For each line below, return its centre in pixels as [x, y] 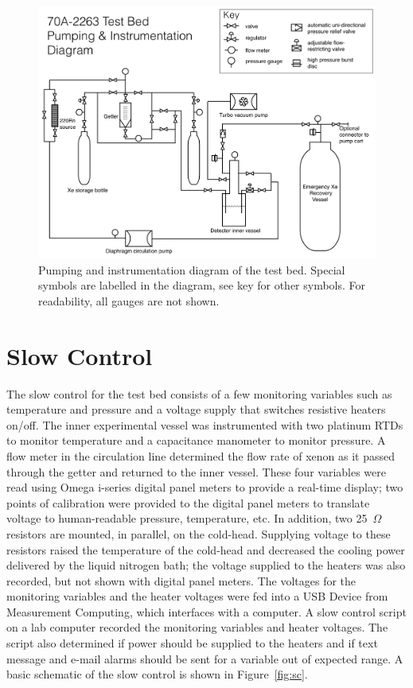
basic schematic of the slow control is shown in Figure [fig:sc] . [157, 674]
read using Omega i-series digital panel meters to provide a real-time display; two [205, 487]
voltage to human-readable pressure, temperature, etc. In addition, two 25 [187, 518]
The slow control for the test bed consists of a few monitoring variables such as [199, 393]
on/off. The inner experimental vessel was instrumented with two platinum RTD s [205, 424]
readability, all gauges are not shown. [129, 300]
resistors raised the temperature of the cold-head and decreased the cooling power [206, 549]
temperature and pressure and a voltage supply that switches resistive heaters [196, 409]
